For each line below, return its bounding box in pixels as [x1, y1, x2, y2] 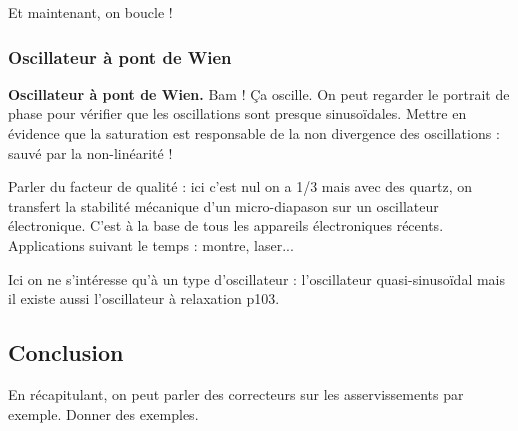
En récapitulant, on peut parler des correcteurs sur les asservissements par [8, 383, 464, 404]
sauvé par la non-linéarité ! [8, 142, 173, 163]
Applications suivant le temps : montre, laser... [8, 234, 294, 255]
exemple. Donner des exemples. [8, 403, 199, 424]
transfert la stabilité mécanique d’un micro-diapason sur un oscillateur [8, 195, 439, 216]
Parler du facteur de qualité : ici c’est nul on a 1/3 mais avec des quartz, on [8, 176, 473, 197]
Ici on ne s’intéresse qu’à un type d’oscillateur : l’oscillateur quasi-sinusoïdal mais [8, 268, 506, 289]
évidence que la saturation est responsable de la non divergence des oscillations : [8, 123, 500, 143]
